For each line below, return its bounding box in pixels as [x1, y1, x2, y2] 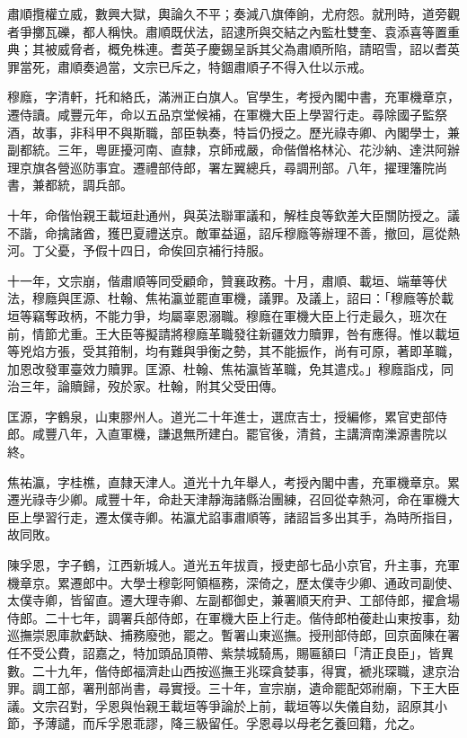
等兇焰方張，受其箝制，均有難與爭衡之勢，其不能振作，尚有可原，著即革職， [7, 342, 460, 360]
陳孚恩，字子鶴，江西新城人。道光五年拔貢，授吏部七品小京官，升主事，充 [7, 556, 447, 574]
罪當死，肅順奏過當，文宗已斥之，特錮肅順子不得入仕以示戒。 [7, 57, 372, 76]
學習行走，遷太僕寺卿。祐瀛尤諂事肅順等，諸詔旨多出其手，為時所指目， [31, 507, 460, 526]
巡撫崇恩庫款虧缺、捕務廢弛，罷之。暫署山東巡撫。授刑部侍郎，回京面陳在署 [7, 626, 460, 645]
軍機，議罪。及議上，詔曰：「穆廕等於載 [220, 289, 454, 307]
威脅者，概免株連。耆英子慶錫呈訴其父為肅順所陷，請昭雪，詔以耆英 [57, 40, 460, 58]
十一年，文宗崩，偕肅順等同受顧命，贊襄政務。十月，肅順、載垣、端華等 [7, 271, 435, 289]
